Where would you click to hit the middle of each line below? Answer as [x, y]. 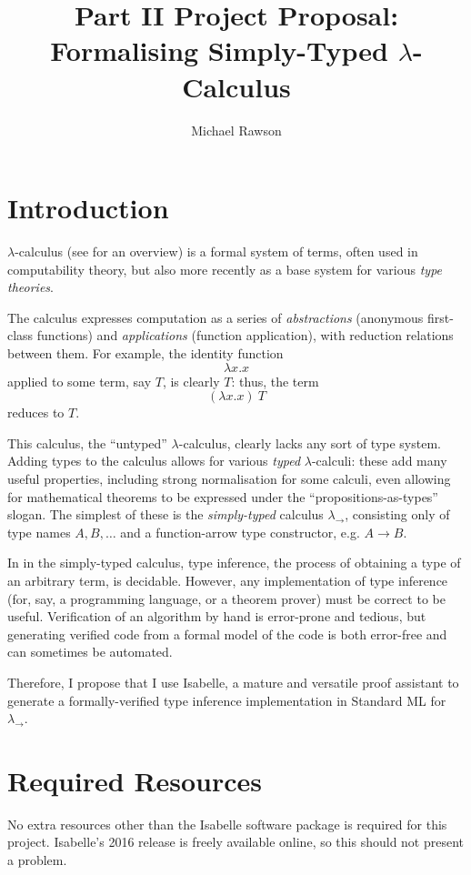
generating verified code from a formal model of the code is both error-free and [227, 634]
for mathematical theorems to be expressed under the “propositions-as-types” [223, 496]
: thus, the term [275, 381]
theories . [30, 287]
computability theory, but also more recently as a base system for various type [225, 269]
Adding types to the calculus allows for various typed [154, 461]
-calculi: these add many [379, 461]
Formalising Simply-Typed [219, 50]
